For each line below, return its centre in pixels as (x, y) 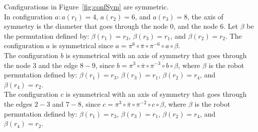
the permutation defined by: (47, 35)
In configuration (28, 16)
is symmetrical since (83, 45)
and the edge (58, 65)
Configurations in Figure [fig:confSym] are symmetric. (86, 6)
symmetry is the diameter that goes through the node (86, 26)
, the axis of (205, 16)
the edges (18, 103)
